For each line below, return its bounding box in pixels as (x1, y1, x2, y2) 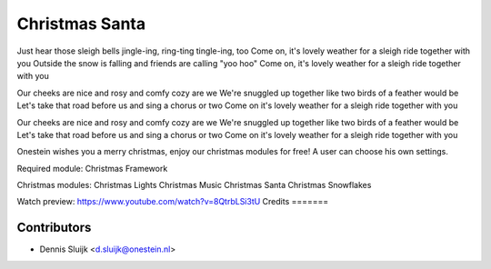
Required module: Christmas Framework (16, 163, 168, 174)
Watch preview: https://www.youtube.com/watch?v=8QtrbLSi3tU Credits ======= (16, 196, 329, 207)
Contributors (16, 220, 92, 235)
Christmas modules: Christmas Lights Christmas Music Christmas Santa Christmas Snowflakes (16, 180, 372, 191)
